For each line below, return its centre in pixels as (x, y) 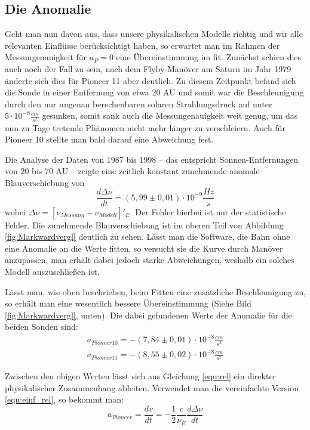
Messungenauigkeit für (46, 57)
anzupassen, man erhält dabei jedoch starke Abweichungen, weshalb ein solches (150, 260)
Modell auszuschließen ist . (52, 271)
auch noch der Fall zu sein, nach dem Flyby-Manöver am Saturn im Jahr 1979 (148, 68)
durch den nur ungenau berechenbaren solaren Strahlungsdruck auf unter (139, 103)
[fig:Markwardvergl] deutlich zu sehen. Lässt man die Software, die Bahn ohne (148, 236)
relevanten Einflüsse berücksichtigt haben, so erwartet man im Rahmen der (142, 45)
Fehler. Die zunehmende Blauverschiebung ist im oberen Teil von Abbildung (144, 225)
